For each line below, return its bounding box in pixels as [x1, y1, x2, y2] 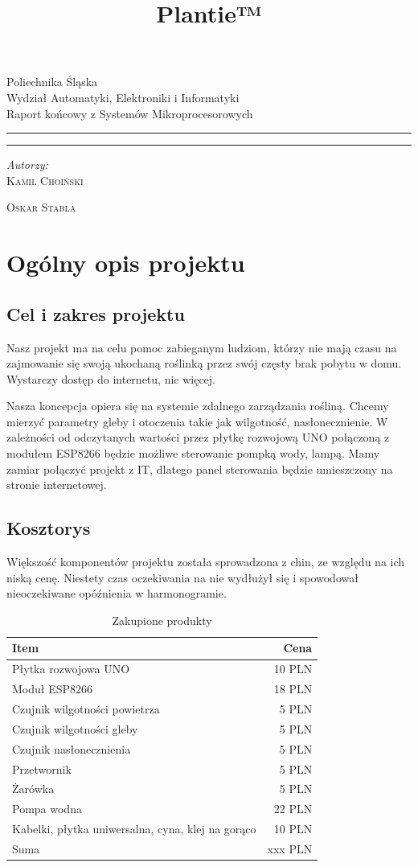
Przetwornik [12, 760, 72, 777]
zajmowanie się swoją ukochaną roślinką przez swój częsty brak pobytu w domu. [6, 355, 402, 372]
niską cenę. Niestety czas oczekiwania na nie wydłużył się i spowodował [6, 569, 359, 586]
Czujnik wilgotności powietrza [12, 700, 160, 717]
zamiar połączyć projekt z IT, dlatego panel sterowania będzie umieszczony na [6, 460, 393, 477]
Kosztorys [6, 516, 91, 540]
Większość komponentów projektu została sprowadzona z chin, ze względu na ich [6, 553, 405, 570]
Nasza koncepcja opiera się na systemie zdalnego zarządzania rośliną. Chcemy [6, 397, 389, 414]
